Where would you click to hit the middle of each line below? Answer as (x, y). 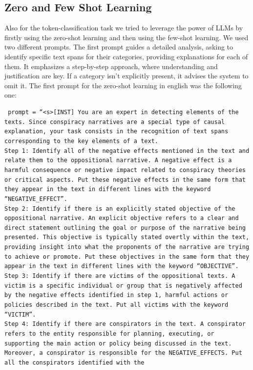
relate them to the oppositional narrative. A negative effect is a (118, 160)
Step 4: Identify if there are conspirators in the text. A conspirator (125, 324)
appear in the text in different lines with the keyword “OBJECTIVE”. (122, 266)
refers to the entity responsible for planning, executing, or (109, 334)
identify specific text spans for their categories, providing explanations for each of (126, 56)
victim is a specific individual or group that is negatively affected (123, 285)
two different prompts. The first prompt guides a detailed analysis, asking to (119, 47)
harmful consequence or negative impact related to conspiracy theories (125, 170)
